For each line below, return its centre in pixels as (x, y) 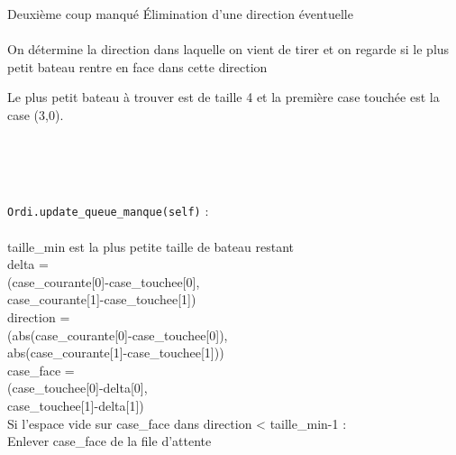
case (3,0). (36, 114)
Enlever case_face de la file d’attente (109, 441)
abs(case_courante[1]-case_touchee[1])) (116, 353)
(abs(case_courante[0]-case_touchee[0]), (118, 334)
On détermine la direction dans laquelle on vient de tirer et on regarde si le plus (228, 49)
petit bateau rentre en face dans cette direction (137, 66)
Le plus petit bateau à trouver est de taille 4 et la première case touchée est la (223, 97)
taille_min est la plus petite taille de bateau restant (150, 246)
